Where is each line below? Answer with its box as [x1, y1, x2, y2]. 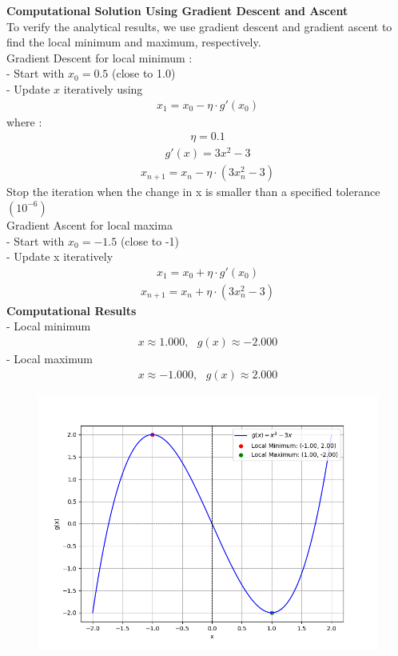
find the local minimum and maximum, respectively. [6, 34, 261, 50]
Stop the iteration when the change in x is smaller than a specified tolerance [6, 183, 380, 200]
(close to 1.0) [111, 65, 176, 82]
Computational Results [6, 302, 137, 318]
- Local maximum [6, 350, 93, 367]
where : [6, 113, 42, 130]
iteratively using [63, 80, 143, 97]
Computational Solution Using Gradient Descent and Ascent [6, 2, 348, 18]
